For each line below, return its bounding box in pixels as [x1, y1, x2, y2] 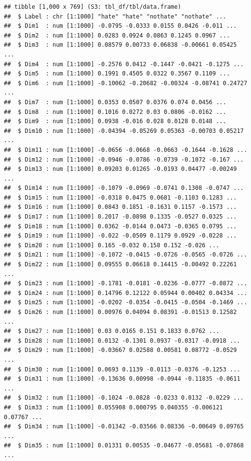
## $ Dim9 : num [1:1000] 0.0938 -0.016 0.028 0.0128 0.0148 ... [4, 118, 227, 125]
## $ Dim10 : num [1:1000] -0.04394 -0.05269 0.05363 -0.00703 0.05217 [4, 127, 244, 134]
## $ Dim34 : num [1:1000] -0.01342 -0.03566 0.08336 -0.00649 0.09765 [4, 423, 244, 430]
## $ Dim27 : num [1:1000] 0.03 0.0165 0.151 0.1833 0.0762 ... [4, 328, 219, 335]
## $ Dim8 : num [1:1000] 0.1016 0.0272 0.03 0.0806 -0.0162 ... [4, 108, 227, 115]
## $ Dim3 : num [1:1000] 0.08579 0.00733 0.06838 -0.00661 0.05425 [4, 41, 237, 49]
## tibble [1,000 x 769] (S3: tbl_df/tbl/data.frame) [4, 3, 182, 10]
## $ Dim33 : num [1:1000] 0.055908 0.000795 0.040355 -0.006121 [4, 404, 223, 411]
